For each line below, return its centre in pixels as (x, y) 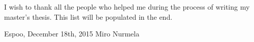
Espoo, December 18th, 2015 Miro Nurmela (72, 34)
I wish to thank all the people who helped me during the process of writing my (127, 7)
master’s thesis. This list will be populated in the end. (88, 16)
